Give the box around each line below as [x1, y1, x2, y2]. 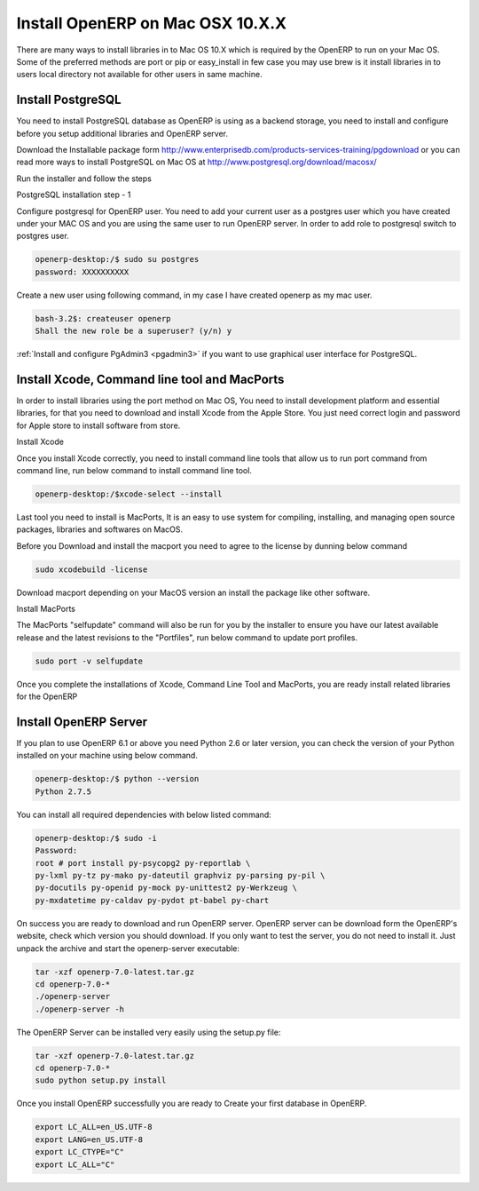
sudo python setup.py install [35, 1076, 167, 1085]
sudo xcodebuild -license [35, 564, 148, 575]
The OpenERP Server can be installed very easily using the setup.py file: [16, 1027, 281, 1037]
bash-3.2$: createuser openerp [35, 314, 172, 323]
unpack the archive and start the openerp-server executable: [16, 942, 239, 954]
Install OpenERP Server [16, 715, 148, 729]
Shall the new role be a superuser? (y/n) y [35, 326, 232, 337]
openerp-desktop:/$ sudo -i [35, 833, 157, 843]
